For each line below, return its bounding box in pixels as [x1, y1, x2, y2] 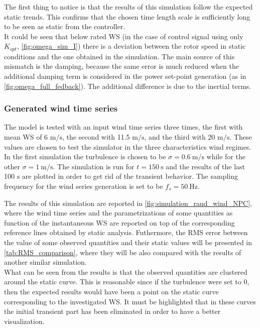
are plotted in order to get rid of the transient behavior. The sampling [22, 171, 238, 181]
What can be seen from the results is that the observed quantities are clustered [4, 266, 247, 277]
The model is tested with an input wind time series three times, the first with [4, 122, 243, 132]
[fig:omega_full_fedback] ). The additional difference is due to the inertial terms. [4, 80, 251, 91]
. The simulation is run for [53, 161, 135, 171]
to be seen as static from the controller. [4, 21, 125, 32]
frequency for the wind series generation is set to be [4, 180, 163, 191]
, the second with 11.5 [62, 132, 130, 142]
